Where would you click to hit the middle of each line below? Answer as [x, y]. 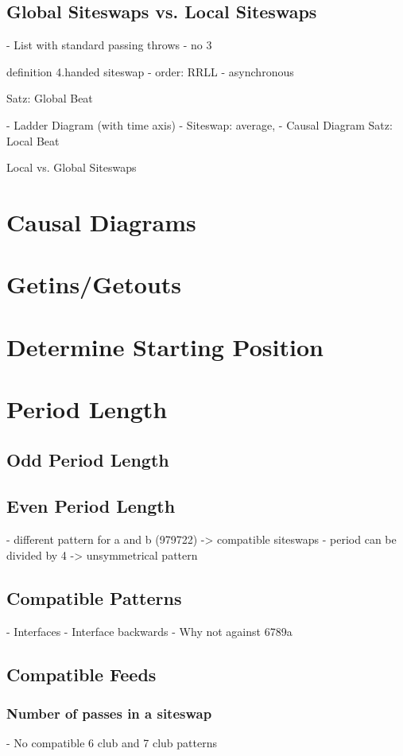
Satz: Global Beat [50, 98]
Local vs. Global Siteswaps [72, 167]
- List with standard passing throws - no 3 [109, 45]
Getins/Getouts [94, 284]
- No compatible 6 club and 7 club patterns [112, 743]
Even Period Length [91, 506]
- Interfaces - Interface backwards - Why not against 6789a [149, 631]
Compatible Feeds [81, 674]
